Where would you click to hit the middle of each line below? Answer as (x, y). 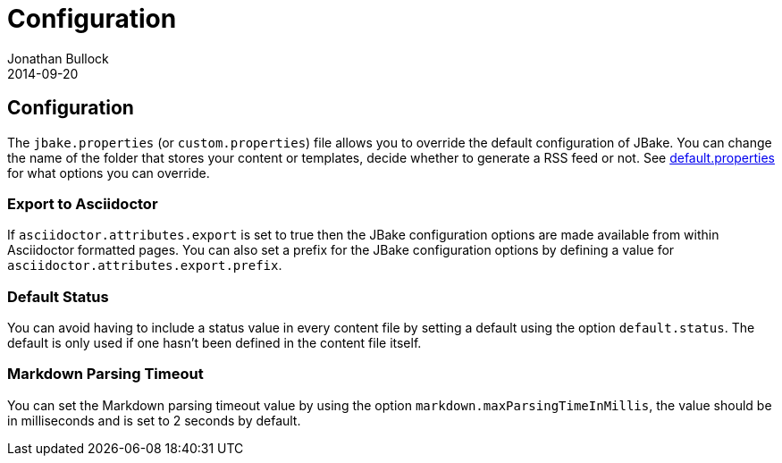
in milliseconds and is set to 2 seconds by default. (154, 420)
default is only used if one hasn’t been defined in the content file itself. (214, 343)
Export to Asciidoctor (83, 203)
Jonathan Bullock (58, 58)
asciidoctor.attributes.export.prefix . (145, 265)
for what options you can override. (109, 173)
